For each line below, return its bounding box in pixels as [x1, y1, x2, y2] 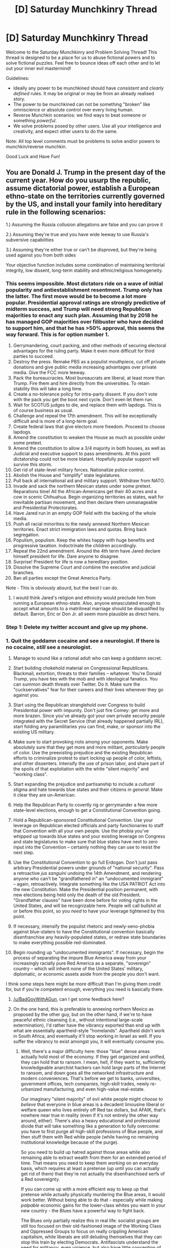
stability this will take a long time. [13, 386, 83, 392]
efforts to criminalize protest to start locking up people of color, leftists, [13, 755, 162, 761]
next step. [13, 849, 35, 856]
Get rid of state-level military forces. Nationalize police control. [13, 467, 145, 473]
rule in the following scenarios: [6, 208, 106, 217]
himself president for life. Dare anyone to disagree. [13, 553, 120, 559]
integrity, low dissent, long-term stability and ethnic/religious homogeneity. [6, 267, 163, 273]
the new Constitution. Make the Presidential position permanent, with [13, 887, 158, 893]
